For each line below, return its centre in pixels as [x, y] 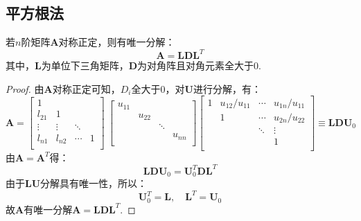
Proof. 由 [25, 88]
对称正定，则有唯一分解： [117, 42]
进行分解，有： [227, 88]
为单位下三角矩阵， [85, 65]
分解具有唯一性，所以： [94, 183]
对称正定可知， [86, 88]
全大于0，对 [158, 88]
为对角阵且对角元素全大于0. [199, 65]
